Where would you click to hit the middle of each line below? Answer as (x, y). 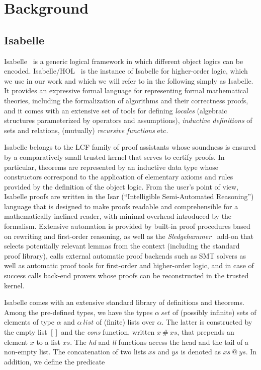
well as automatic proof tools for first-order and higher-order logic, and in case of (129, 265)
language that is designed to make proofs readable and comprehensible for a (121, 206)
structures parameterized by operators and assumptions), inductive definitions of (128, 120)
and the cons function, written (108, 332)
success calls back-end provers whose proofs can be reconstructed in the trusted (126, 275)
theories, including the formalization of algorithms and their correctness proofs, (126, 100)
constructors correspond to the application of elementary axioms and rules (119, 177)
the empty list (26, 332)
